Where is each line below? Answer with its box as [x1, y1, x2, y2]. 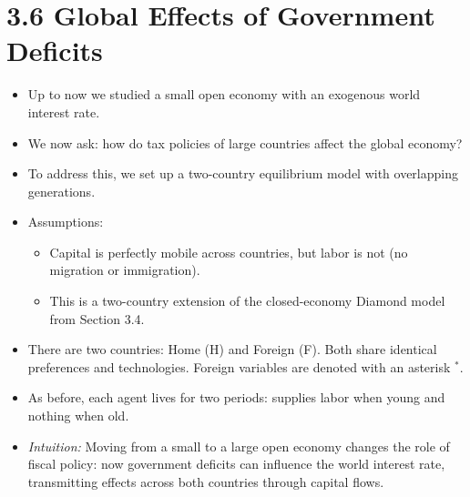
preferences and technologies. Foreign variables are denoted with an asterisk [27, 357, 451, 376]
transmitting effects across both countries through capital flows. [27, 472, 384, 491]
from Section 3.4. [49, 309, 145, 328]
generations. [27, 181, 96, 200]
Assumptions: [27, 212, 104, 231]
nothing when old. [27, 406, 129, 425]
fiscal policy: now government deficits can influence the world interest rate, [27, 454, 445, 473]
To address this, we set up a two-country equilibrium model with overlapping [27, 164, 458, 183]
